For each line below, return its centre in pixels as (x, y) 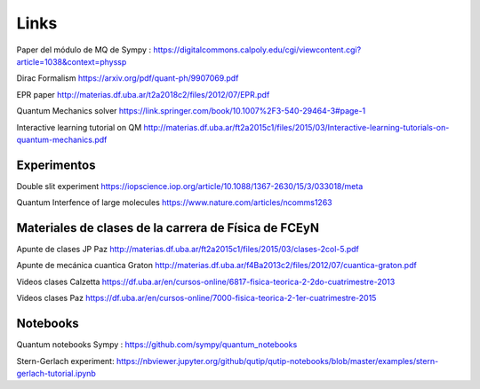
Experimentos (56, 165)
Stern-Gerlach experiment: (65, 361)
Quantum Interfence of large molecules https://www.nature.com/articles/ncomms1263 (174, 202)
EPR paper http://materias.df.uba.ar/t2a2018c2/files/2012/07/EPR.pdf (143, 94)
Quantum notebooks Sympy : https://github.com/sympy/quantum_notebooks (157, 345)
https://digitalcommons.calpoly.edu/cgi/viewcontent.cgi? (257, 50)
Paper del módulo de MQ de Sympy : (84, 50)
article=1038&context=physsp (72, 61)
